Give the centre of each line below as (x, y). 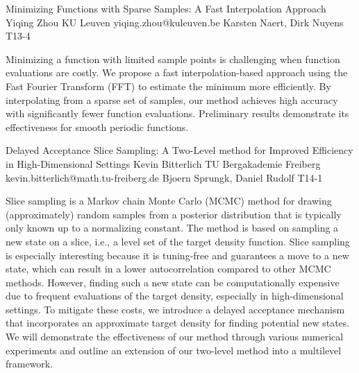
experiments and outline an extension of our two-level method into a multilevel (174, 350)
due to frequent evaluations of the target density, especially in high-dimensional (175, 296)
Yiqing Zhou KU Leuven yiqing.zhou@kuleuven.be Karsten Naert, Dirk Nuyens (175, 22)
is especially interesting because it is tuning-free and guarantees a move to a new (177, 255)
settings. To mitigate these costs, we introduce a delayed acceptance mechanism (175, 309)
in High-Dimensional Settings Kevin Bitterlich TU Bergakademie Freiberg (163, 163)
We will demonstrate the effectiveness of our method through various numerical (175, 337)
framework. (30, 364)
